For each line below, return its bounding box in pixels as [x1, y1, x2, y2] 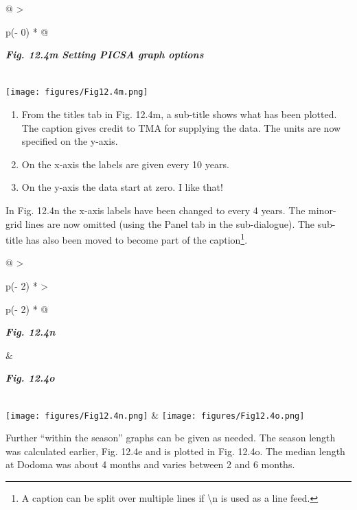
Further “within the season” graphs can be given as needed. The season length [5, 430, 336, 445]
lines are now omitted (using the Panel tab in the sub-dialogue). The [25, 216, 315, 231]
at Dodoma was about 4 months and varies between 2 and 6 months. [5, 457, 295, 472]
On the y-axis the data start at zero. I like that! [21, 180, 223, 194]
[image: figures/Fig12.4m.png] [5, 87, 148, 97]
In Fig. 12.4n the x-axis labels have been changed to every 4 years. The [5, 203, 306, 217]
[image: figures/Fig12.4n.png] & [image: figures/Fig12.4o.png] [5, 407, 305, 421]
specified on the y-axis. [21, 134, 118, 148]
